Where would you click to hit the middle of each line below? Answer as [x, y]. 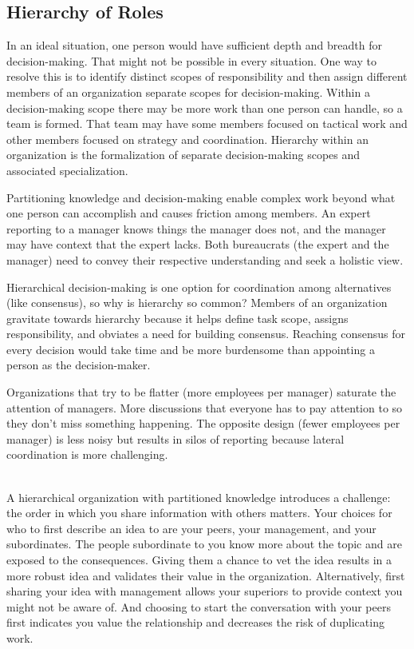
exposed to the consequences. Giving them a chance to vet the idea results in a [199, 560]
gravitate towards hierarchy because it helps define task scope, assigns [177, 318]
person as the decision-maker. [79, 365]
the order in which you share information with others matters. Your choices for [199, 513]
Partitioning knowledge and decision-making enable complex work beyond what [201, 197]
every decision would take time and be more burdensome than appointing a [191, 349]
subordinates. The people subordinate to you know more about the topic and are [204, 544]
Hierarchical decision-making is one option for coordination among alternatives [199, 287]
